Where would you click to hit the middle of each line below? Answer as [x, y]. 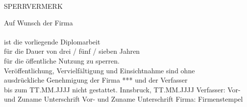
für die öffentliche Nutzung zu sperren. [62, 60]
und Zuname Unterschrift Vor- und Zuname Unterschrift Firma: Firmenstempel [123, 99]
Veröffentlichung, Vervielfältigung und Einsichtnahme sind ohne [99, 70]
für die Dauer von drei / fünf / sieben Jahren [72, 51]
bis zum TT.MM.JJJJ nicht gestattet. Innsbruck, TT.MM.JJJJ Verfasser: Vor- [122, 89]
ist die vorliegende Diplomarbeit [52, 41]
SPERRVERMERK [33, 6]
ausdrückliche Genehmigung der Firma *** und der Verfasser [96, 80]
